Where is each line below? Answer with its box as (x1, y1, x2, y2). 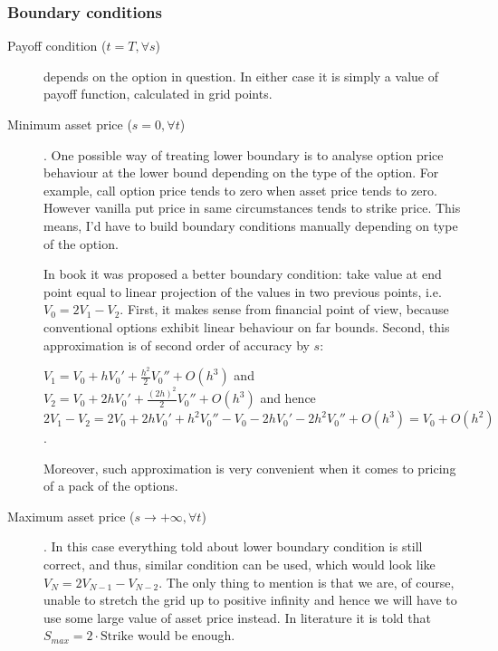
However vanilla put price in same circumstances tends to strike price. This (43, 198, 461, 217)
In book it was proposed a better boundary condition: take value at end (43, 264, 442, 283)
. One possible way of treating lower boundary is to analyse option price (43, 145, 444, 164)
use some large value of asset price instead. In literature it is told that (43, 608, 431, 627)
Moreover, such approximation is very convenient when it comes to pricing (43, 458, 456, 477)
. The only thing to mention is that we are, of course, (158, 572, 455, 591)
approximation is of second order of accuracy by (43, 335, 310, 354)
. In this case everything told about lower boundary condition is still (43, 537, 423, 556)
